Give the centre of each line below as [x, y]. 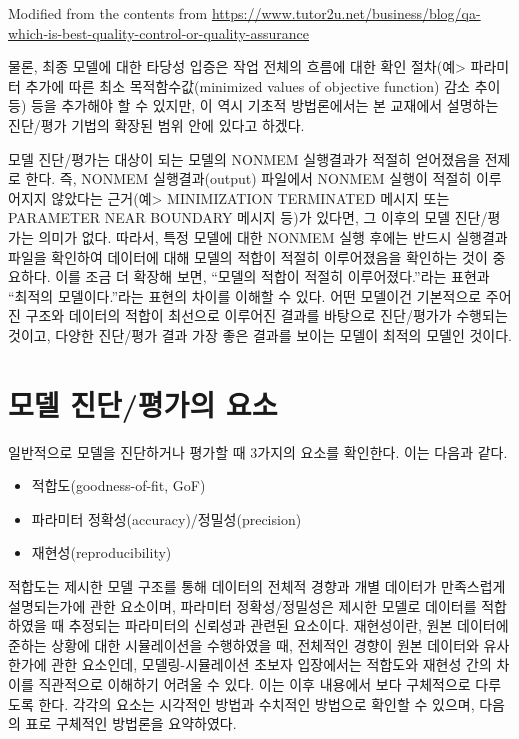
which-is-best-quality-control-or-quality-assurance [159, 32]
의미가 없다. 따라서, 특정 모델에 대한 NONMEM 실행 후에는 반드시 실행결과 [273, 236]
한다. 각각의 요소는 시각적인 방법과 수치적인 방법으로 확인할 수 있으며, [256, 703]
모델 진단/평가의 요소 [143, 403]
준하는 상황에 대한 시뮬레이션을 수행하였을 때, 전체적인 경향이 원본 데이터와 [243, 644]
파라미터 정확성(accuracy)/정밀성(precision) [166, 518]
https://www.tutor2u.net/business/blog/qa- [346, 13]
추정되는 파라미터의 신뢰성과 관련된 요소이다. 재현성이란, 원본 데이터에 [288, 625]
